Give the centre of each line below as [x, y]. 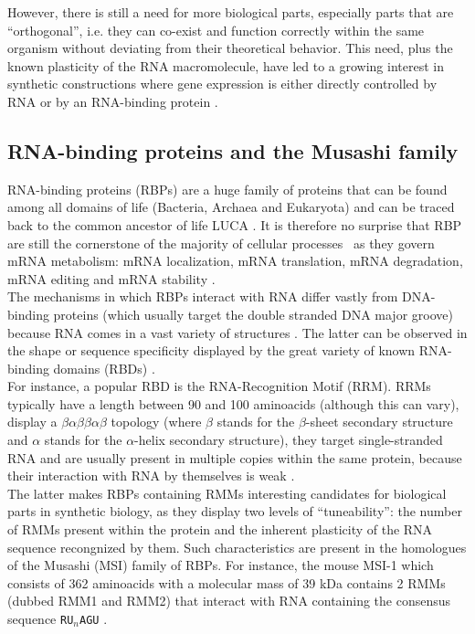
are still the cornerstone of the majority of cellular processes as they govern [221, 243]
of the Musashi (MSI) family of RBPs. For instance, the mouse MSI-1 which [221, 565]
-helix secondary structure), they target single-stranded [289, 440]
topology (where [156, 422]
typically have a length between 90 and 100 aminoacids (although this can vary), [233, 403]
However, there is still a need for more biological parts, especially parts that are [231, 12]
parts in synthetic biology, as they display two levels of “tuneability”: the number [235, 511]
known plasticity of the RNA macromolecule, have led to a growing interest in [226, 65]
